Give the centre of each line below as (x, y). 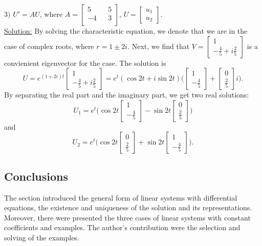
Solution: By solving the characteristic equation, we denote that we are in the (126, 31)
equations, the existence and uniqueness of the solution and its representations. (128, 207)
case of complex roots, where (49, 46)
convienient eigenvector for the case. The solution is (85, 63)
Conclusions (36, 176)
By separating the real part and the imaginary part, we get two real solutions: (127, 95)
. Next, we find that (159, 46)
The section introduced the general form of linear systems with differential (121, 197)
